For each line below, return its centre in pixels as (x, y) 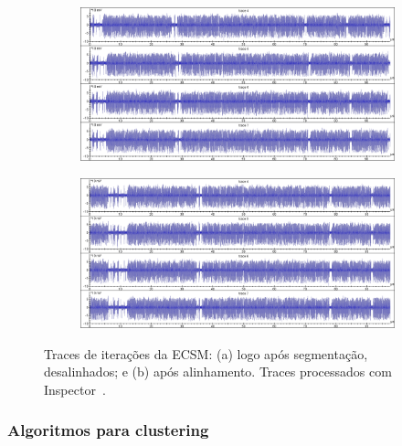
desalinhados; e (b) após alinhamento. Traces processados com (218, 372)
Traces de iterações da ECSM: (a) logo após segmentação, (206, 353)
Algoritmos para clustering (108, 430)
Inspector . (75, 389)
